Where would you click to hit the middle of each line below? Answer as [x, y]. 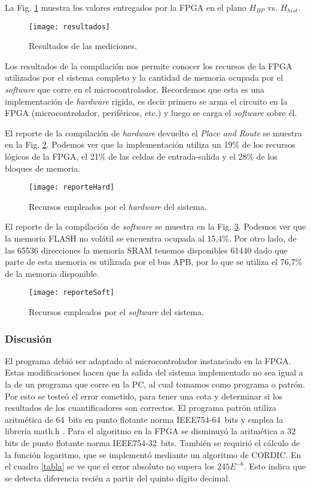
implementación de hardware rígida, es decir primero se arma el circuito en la [146, 101]
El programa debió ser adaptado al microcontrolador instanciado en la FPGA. [148, 360]
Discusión [28, 338]
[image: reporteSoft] [72, 293]
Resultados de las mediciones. [83, 46]
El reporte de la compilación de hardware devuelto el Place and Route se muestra [153, 132]
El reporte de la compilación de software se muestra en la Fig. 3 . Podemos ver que [155, 226]
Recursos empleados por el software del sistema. [116, 312]
